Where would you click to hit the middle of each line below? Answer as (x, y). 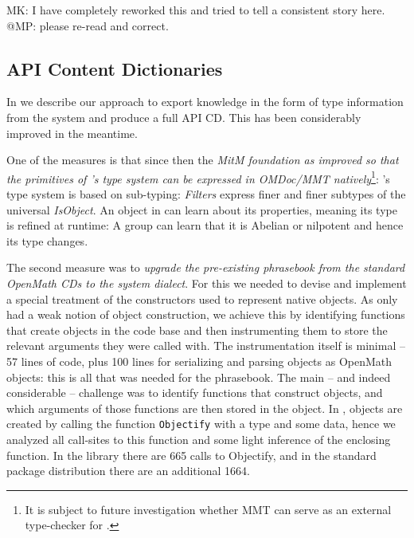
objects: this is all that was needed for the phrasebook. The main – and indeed (199, 377)
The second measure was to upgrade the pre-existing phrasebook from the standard (206, 267)
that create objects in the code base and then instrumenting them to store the (197, 330)
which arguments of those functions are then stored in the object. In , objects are (205, 408)
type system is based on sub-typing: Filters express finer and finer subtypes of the (206, 194)
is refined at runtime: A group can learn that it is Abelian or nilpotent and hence (205, 225)
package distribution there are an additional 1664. (128, 471)
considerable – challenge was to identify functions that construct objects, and (195, 393)
